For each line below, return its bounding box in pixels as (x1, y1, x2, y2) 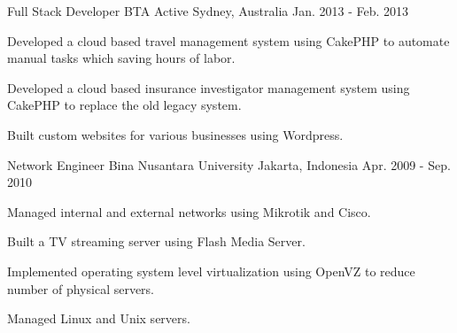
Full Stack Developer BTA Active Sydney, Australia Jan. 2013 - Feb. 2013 (7, 2, 409, 19)
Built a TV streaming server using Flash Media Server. (7, 232, 306, 251)
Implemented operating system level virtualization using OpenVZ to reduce (7, 261, 415, 280)
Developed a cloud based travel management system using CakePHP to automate (7, 31, 450, 50)
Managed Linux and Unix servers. (7, 309, 190, 328)
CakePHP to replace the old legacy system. (7, 96, 242, 114)
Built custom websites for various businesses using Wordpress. (7, 125, 344, 143)
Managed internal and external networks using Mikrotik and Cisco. (7, 202, 371, 221)
